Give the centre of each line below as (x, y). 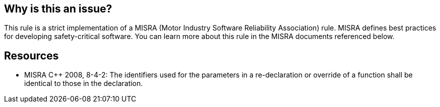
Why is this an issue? (58, 9)
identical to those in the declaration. (84, 83)
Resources (31, 55)
